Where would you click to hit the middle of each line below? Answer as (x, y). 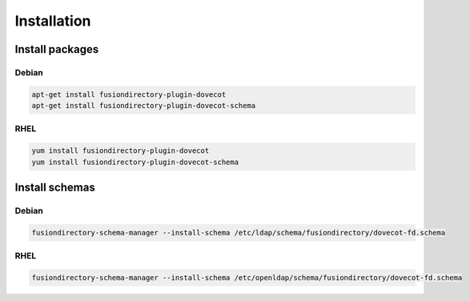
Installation (53, 21)
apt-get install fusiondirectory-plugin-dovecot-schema (144, 106)
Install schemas (55, 188)
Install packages (57, 49)
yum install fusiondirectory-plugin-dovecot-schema (135, 162)
